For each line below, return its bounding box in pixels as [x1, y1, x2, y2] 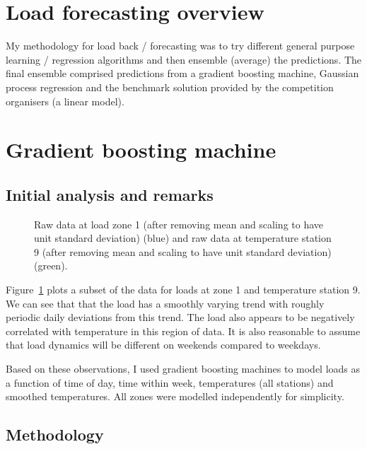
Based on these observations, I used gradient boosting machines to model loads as [6, 361, 361, 376]
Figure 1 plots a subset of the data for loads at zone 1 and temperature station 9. [6, 282, 361, 297]
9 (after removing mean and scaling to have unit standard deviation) [34, 244, 332, 259]
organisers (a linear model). [6, 93, 124, 108]
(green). [34, 258, 68, 273]
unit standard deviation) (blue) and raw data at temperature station [34, 231, 332, 245]
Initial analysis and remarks [6, 183, 214, 205]
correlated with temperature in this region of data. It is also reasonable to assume [6, 323, 361, 338]
